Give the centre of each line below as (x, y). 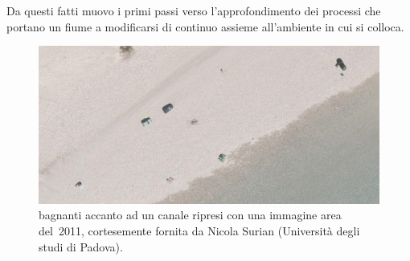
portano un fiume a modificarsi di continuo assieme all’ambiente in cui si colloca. (205, 26)
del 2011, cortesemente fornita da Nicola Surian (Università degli (199, 231)
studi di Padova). (81, 246)
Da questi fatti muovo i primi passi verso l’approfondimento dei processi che (194, 10)
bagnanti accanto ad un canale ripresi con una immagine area (190, 215)
